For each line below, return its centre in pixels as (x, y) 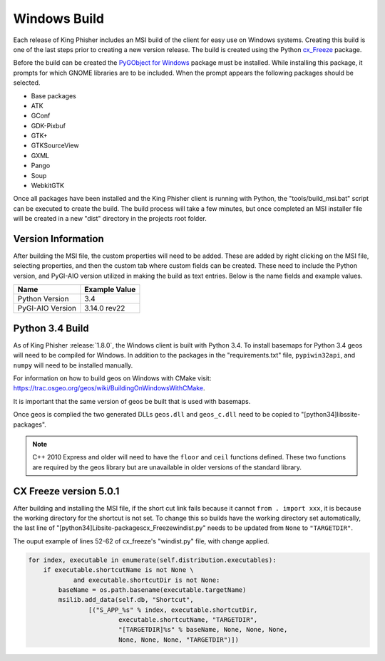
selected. (27, 83)
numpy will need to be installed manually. (73, 365)
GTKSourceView (55, 145)
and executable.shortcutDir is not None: (147, 580)
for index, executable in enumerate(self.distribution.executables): (152, 560)
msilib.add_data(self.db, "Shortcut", (126, 600)
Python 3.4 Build (51, 328)
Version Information (58, 239)
